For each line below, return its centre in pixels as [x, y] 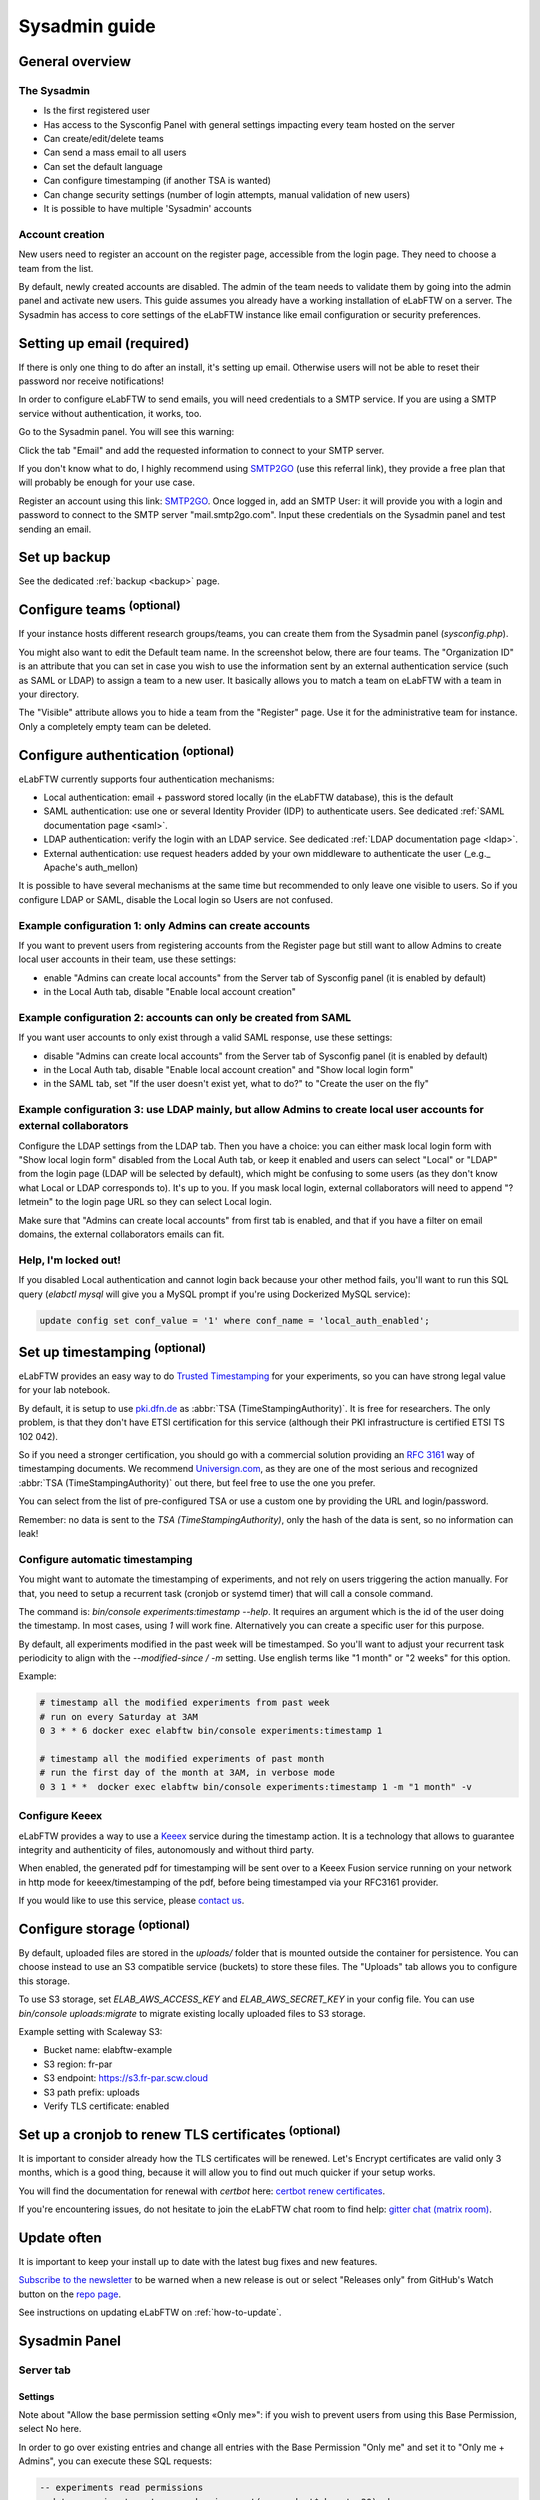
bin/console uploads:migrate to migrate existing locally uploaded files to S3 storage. [192, 2013]
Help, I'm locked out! [70, 1260]
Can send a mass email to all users [115, 152]
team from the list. [56, 268]
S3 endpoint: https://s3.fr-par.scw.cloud [126, 2078]
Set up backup [64, 557]
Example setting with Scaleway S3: [90, 2031]
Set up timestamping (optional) [112, 1350]
